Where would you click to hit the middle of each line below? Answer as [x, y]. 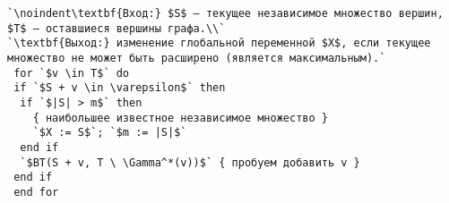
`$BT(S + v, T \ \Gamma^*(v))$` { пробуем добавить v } [190, 162]
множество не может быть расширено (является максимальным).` [197, 58]
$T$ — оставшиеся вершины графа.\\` [117, 28]
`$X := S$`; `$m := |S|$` [110, 133]
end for [36, 192]
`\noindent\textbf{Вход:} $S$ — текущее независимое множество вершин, [225, 13]
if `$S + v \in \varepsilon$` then [120, 88]
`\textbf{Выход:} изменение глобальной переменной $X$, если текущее [219, 43]
